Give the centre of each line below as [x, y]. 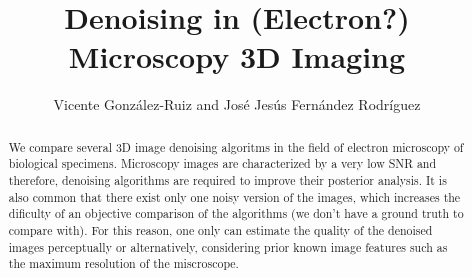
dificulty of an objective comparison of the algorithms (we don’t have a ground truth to [236, 213]
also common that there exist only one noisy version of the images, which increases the [234, 196]
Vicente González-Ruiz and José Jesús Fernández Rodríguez [237, 104]
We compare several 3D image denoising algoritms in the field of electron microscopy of [236, 146]
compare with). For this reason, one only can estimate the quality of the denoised [220, 229]
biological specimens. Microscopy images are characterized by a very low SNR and [222, 163]
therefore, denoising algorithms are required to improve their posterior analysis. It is [227, 180]
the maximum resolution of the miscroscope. [123, 263]
